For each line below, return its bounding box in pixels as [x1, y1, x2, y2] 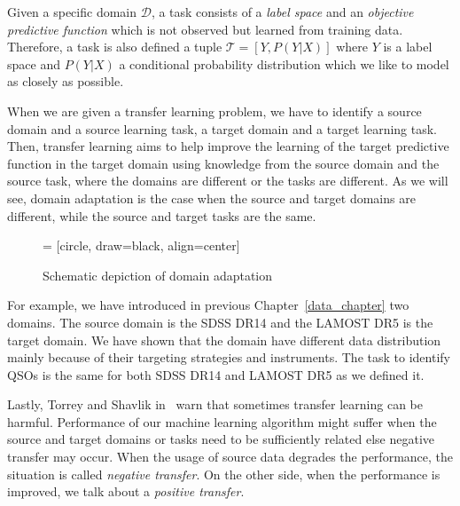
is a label [383, 37, 433, 56]
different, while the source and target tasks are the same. [7, 206, 316, 225]
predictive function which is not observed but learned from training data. [7, 20, 403, 38]
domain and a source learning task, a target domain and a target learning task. [7, 119, 438, 138]
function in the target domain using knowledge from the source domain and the [7, 154, 440, 172]
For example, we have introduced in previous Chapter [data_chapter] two [7, 296, 409, 314]
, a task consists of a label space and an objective [151, 3, 414, 20]
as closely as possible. [7, 72, 124, 91]
